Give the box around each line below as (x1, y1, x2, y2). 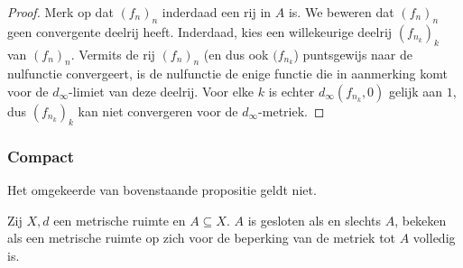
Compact (7, 144, 74, 167)
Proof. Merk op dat (7, 3, 114, 21)
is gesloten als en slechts (247, 210, 381, 229)
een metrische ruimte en (53, 210, 186, 229)
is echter (268, 81, 315, 100)
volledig (412, 228, 456, 247)
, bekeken (394, 210, 447, 229)
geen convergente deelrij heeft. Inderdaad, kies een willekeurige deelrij (7, 22, 393, 41)
